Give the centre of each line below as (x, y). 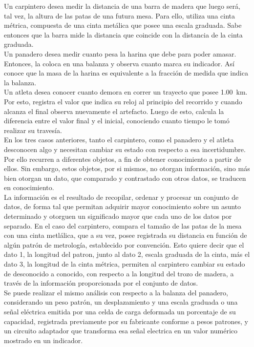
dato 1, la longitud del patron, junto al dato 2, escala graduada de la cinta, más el (127, 254)
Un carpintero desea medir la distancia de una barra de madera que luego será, (122, 6)
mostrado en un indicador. (43, 340)
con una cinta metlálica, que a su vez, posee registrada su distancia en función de (126, 235)
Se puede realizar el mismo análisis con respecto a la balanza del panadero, (116, 292)
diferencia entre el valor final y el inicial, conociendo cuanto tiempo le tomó (117, 121)
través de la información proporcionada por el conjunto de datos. (101, 283)
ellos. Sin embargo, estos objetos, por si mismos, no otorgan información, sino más (127, 168)
